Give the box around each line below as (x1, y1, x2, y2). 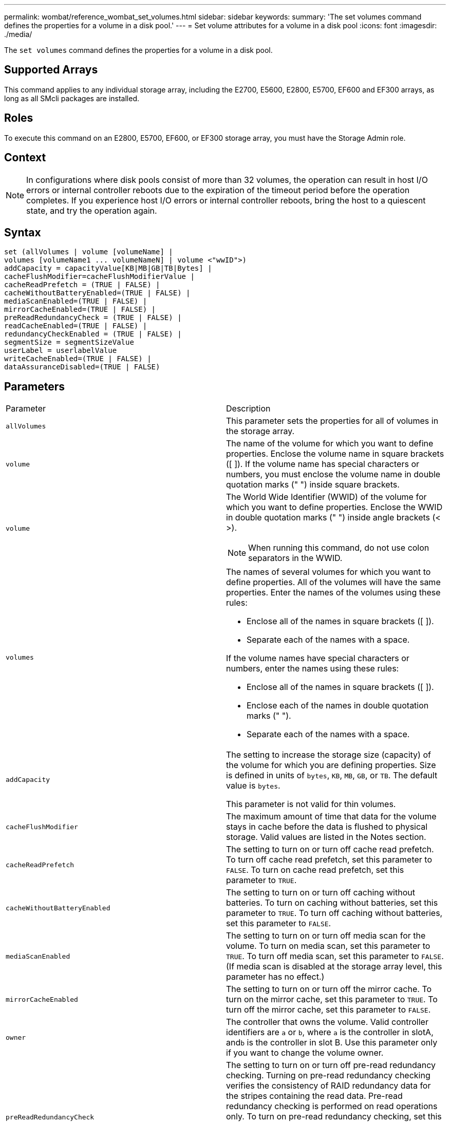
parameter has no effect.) (226, 971, 325, 982)
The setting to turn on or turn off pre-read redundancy (226, 1060, 436, 1071)
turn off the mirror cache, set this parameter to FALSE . (226, 1004, 431, 1015)
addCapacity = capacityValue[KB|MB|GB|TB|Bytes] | (4, 264, 212, 273)
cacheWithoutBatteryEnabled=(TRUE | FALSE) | (4, 289, 191, 297)
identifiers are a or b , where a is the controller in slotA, (226, 1027, 434, 1038)
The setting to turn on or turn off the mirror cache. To (226, 984, 432, 995)
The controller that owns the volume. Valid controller (226, 1017, 428, 1027)
